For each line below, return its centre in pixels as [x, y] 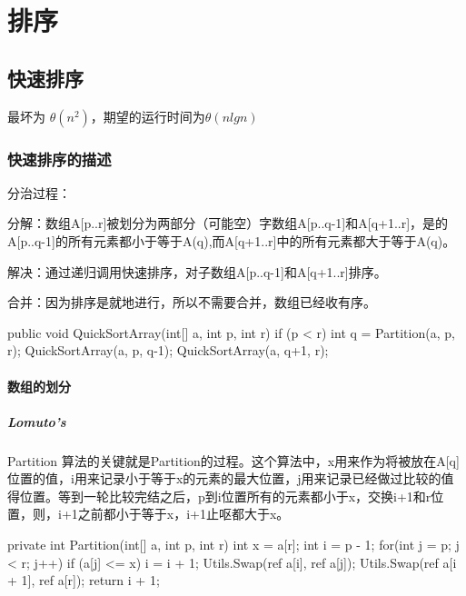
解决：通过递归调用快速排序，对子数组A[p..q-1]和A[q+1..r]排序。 [197, 271]
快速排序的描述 [59, 159]
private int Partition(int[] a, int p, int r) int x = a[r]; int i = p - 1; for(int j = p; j [233, 545]
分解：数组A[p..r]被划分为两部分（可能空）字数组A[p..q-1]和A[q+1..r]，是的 [228, 223]
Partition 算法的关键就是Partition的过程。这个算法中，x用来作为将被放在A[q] [233, 460]
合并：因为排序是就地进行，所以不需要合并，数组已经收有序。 [192, 302]
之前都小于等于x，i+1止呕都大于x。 [183, 514]
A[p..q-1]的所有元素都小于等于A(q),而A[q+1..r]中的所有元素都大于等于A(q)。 [232, 240]
